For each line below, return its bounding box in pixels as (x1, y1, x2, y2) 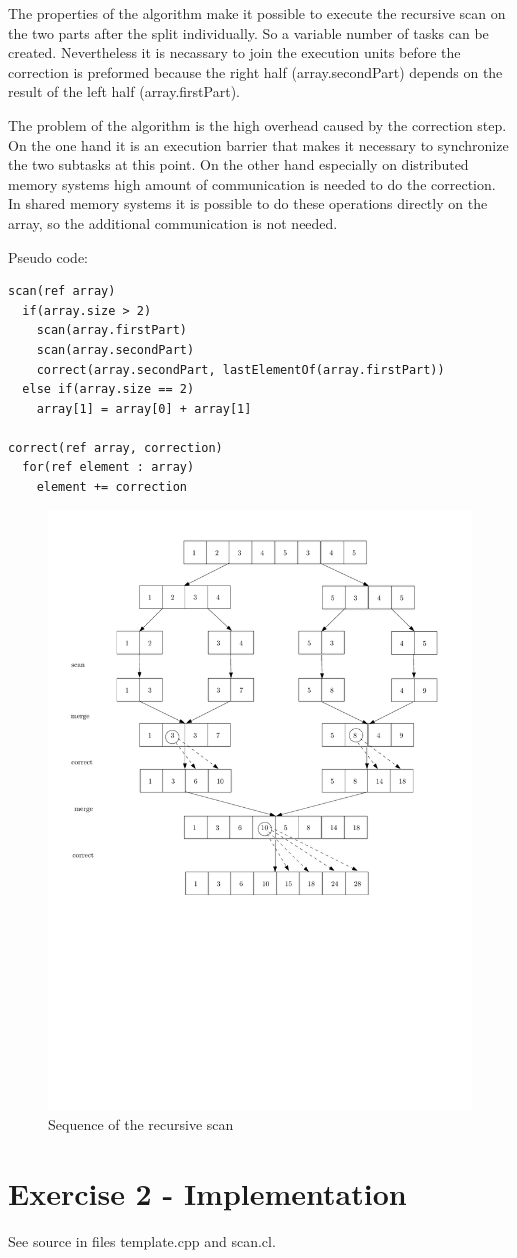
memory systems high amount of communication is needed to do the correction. (8, 173, 496, 194)
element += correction (36, 480, 187, 495)
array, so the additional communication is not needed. (8, 212, 338, 233)
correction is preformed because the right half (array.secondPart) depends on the (8, 61, 503, 82)
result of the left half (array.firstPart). (8, 81, 240, 102)
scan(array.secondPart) (36, 342, 195, 357)
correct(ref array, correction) (8, 440, 223, 455)
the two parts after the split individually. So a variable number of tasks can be (8, 22, 489, 43)
